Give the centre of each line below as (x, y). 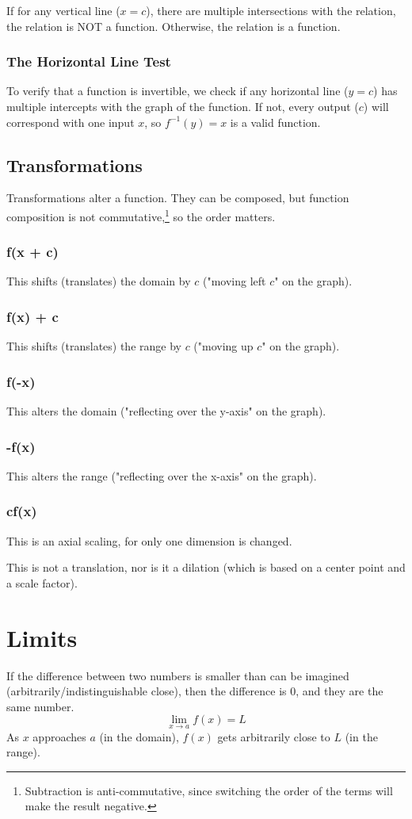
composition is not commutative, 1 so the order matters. (141, 215)
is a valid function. (275, 122)
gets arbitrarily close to (274, 736)
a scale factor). (42, 582)
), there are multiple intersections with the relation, (271, 10)
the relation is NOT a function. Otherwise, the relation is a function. (174, 26)
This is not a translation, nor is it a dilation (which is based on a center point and (206, 567)
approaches (59, 736)
